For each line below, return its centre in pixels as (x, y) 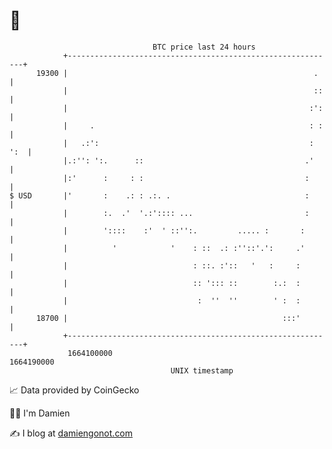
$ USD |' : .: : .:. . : (159, 195)
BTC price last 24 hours (204, 47)
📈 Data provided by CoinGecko (74, 390)
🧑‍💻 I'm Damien (40, 413)
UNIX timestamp (202, 370)
